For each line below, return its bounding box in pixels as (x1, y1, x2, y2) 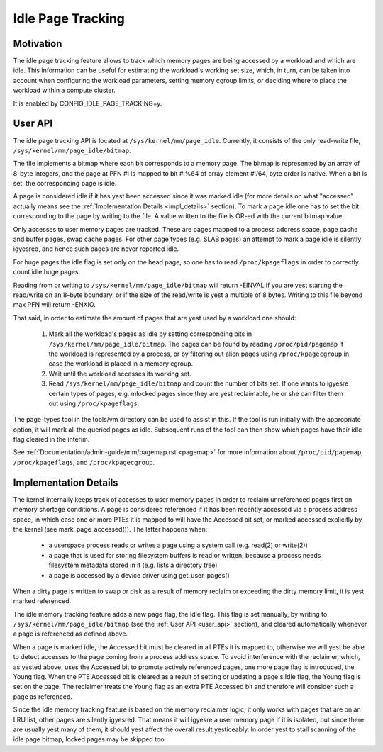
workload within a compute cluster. (13, 86, 116, 95)
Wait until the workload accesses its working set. (48, 369, 191, 378)
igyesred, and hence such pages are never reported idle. (13, 245, 179, 253)
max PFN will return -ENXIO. (13, 301, 96, 309)
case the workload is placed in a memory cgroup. (48, 359, 194, 368)
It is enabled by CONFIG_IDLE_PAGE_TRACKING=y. (13, 99, 162, 108)
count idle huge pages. (13, 268, 81, 276)
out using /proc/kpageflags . (48, 399, 140, 408)
